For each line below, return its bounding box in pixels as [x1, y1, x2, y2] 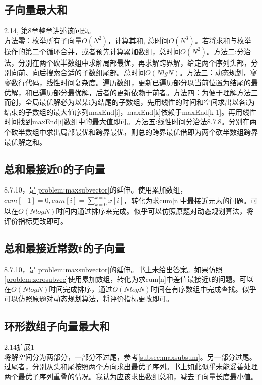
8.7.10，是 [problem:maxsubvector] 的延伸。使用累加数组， [4, 184, 187, 195]
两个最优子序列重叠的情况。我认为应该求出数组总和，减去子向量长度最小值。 [4, 371, 258, 381]
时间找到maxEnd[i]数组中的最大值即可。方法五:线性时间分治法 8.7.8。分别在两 [4, 116, 257, 127]
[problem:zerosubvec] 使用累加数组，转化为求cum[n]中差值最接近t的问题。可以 [4, 274, 254, 284]
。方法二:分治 [207, 46, 251, 56]
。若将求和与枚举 [194, 35, 251, 45]
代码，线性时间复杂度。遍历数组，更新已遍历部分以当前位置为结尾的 [25, 77, 251, 87]
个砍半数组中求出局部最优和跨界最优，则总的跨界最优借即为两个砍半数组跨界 [4, 126, 258, 137]
